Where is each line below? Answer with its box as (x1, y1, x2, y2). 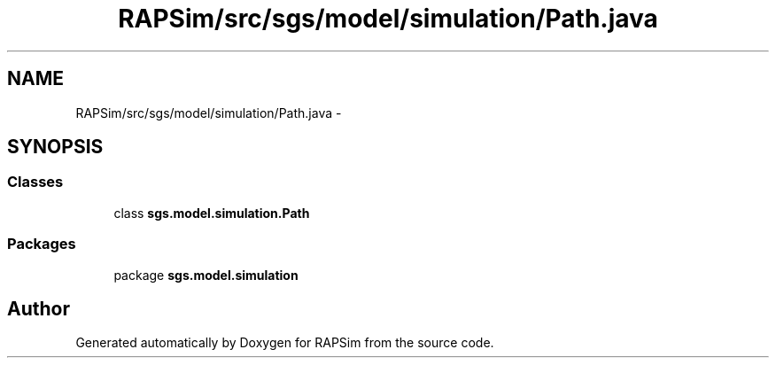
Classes (7, 173, 64, 191)
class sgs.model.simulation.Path (113, 205, 310, 221)
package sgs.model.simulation (113, 267, 299, 283)
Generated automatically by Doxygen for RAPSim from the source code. (75, 335, 494, 351)
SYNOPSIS (7, 136, 104, 159)
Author (7, 297, 70, 320)
